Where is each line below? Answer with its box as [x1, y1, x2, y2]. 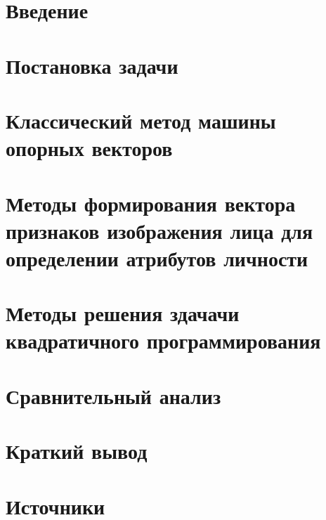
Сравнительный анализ [6, 381, 221, 410]
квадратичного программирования [6, 326, 321, 355]
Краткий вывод [6, 436, 148, 465]
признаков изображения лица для [6, 216, 313, 245]
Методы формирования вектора [6, 188, 296, 217]
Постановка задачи [6, 51, 178, 79]
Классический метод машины [6, 105, 276, 134]
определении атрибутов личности [6, 243, 308, 272]
